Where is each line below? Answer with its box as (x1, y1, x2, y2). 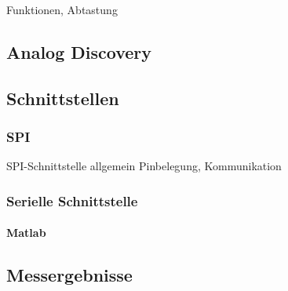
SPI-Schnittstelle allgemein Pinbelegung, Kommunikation (6, 158, 282, 174)
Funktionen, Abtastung (6, 2, 118, 17)
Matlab (6, 224, 46, 241)
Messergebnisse (6, 263, 133, 287)
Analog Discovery (6, 39, 152, 64)
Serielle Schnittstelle (6, 191, 138, 210)
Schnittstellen (6, 85, 119, 110)
